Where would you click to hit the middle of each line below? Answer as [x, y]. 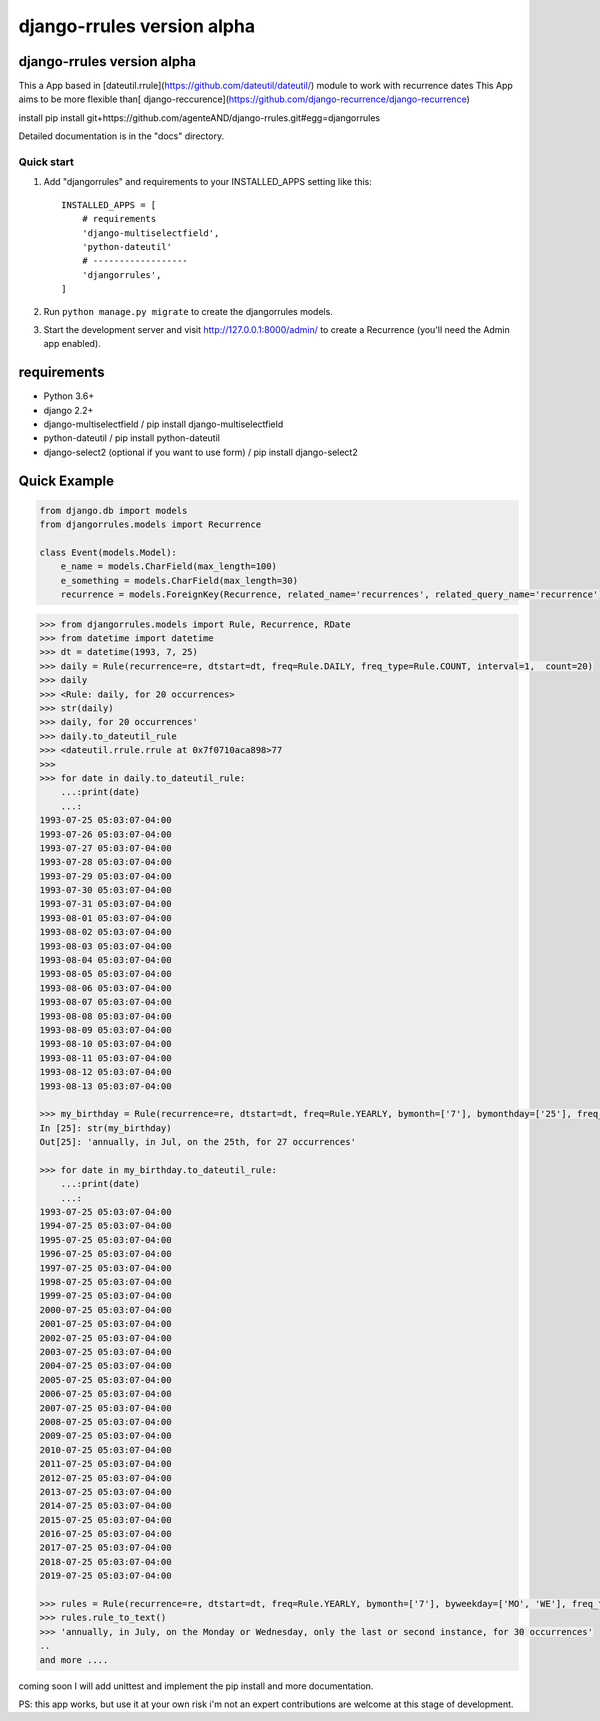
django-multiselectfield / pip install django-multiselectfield [163, 424]
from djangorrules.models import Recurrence [150, 524]
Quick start [46, 162]
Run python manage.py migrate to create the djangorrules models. [188, 311]
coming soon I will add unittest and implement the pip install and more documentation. [196, 1686]
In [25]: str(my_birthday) [105, 1128]
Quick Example [66, 480]
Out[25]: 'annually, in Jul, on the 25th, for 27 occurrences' [198, 1142]
